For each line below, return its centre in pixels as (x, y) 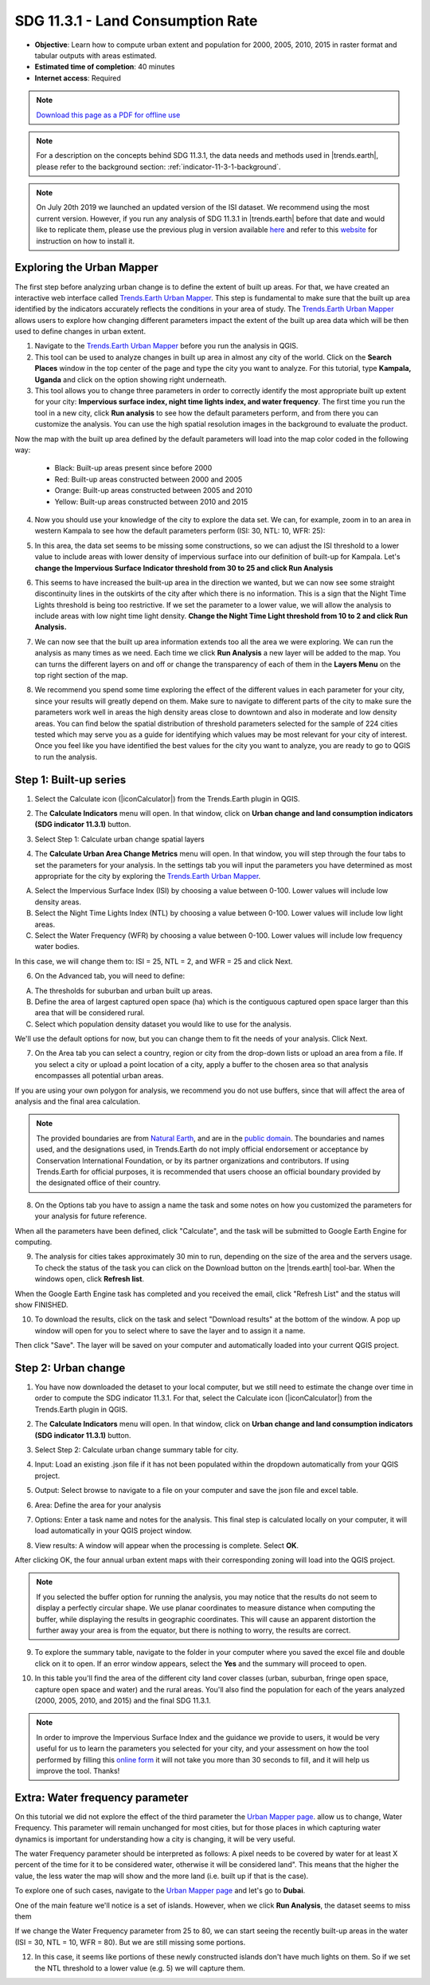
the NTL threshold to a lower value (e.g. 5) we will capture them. (140, 1968)
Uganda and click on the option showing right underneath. (131, 380)
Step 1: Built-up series (70, 780)
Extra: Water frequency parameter (102, 1797)
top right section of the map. (81, 675)
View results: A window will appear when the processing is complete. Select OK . (166, 1545)
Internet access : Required (78, 78)
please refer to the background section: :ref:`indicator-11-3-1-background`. (158, 167)
